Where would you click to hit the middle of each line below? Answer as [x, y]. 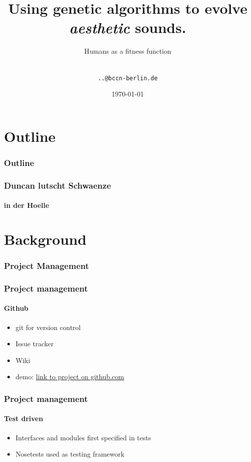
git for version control [48, 327]
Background [45, 239]
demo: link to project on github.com [70, 377]
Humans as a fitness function [128, 51]
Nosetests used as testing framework [70, 454]
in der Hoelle [27, 205]
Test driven [24, 418]
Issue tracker [35, 344]
